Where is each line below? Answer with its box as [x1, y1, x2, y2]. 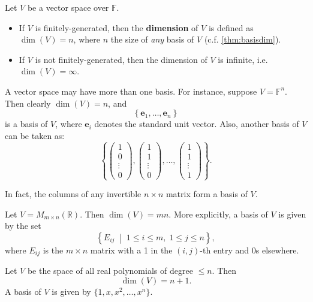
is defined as [208, 21, 254, 34]
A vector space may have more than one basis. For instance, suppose [5, 84, 257, 97]
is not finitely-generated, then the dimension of [35, 53, 207, 65]
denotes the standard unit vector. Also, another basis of [94, 117, 299, 130]
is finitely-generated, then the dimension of [35, 21, 198, 34]
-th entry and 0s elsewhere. [200, 243, 299, 256]
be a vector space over [27, 1, 109, 13]
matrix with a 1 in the [90, 243, 173, 256]
